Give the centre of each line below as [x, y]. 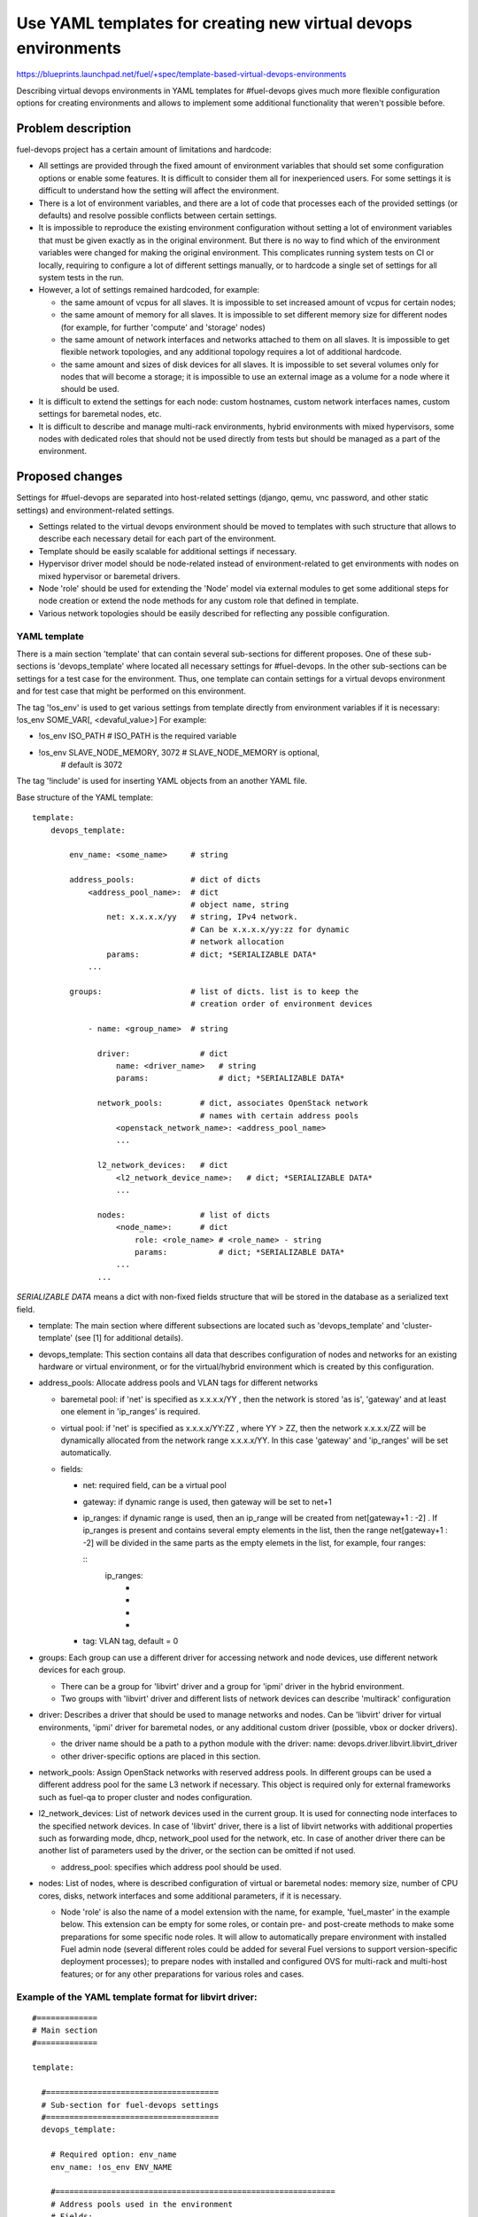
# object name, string [240, 905]
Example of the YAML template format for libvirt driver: [137, 1997]
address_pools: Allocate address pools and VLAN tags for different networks [178, 1383]
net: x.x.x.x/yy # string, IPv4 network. [202, 917]
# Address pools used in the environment [142, 2204]
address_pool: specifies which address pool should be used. [171, 1867]
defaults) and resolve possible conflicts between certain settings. [158, 215]
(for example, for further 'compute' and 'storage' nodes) [163, 327]
